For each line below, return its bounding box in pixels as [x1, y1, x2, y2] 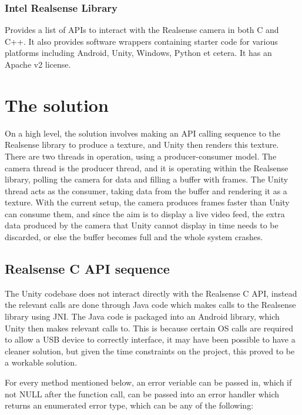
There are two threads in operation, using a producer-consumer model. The [5, 150, 277, 162]
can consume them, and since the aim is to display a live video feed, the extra [5, 207, 285, 220]
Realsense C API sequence [5, 260, 170, 278]
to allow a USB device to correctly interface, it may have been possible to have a [5, 333, 296, 346]
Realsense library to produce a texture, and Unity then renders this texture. [5, 138, 279, 151]
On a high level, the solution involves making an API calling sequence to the [5, 127, 281, 139]
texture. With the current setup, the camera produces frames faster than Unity [5, 196, 290, 208]
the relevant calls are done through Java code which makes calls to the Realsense [5, 298, 296, 311]
